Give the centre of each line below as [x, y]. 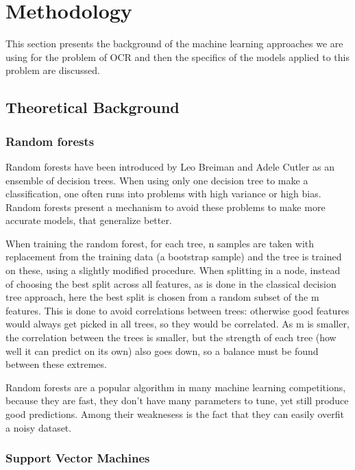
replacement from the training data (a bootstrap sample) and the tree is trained [174, 257]
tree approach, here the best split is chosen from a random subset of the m [162, 297]
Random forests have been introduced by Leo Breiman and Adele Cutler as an [170, 166]
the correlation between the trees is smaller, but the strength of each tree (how [171, 337]
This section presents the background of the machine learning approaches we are [174, 44]
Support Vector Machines [78, 458]
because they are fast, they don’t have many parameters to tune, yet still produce [177, 400]
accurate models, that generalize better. [89, 220]
